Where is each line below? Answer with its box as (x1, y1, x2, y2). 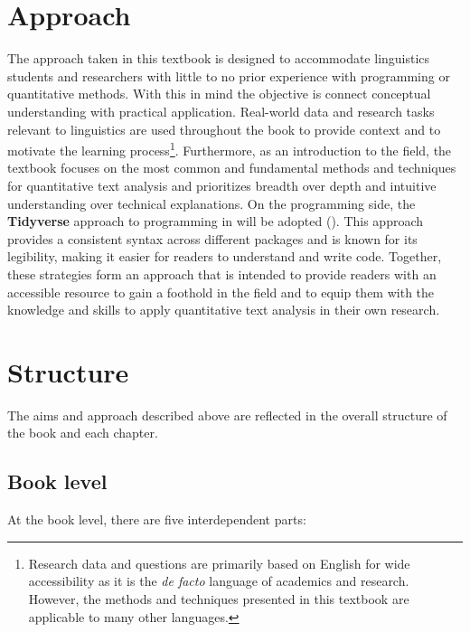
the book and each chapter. (7, 423, 158, 442)
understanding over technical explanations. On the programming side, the (7, 193, 416, 212)
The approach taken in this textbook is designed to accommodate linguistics (7, 49, 430, 68)
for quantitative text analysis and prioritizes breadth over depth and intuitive (7, 175, 437, 194)
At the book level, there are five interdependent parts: (7, 510, 306, 529)
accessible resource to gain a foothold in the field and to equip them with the (7, 282, 435, 301)
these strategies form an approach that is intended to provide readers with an (7, 264, 437, 283)
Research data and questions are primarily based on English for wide (28, 553, 410, 572)
